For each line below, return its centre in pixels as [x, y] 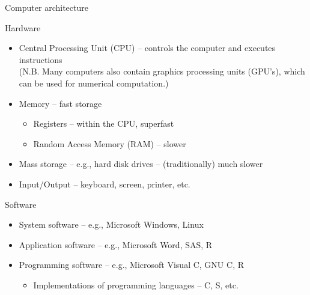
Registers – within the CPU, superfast [104, 123]
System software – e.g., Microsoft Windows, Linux [111, 224]
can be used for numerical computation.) [94, 83]
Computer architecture [47, 7]
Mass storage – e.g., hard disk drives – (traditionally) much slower [141, 164]
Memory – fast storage [60, 103]
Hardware [23, 27]
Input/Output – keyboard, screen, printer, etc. [105, 184]
